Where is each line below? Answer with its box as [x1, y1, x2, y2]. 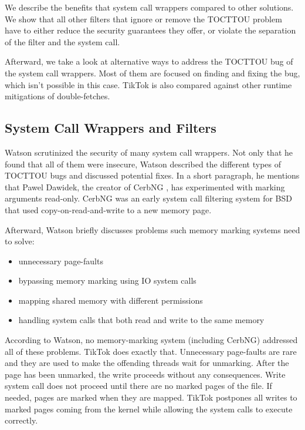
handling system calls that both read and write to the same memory [18, 314, 265, 326]
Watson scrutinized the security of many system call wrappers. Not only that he [5, 146, 293, 158]
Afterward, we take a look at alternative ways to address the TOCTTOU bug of [5, 55, 293, 68]
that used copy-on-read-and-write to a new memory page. [5, 203, 212, 216]
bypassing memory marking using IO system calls [18, 274, 196, 287]
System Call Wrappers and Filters [5, 119, 216, 137]
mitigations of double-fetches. [5, 90, 110, 102]
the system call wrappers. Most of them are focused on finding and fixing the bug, [5, 66, 300, 79]
